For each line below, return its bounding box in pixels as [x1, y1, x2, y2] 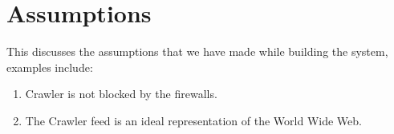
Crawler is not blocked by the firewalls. [25, 85, 217, 102]
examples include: [6, 58, 93, 75]
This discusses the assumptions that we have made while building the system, [6, 43, 388, 60]
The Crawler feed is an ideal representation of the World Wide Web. [25, 112, 362, 128]
